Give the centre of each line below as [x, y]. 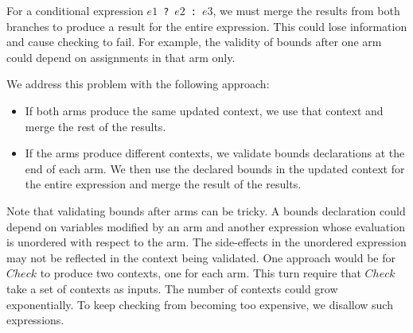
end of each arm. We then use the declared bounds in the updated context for [215, 168]
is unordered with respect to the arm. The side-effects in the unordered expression [206, 242]
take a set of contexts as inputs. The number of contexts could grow [172, 288]
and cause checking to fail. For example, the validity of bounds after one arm [194, 42]
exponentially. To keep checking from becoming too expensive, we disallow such [200, 304]
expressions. [35, 320]
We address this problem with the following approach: [138, 84]
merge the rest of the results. [95, 126]
